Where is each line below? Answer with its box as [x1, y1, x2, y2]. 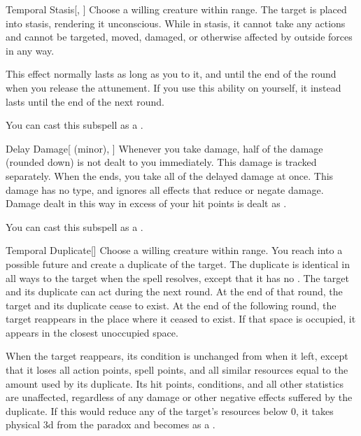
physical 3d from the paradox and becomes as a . [6, 417, 215, 432]
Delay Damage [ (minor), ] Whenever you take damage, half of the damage [6, 141, 323, 155]
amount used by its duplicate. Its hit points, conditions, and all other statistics [6, 376, 344, 391]
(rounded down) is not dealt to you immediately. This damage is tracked [6, 155, 317, 169]
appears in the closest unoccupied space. [6, 325, 178, 339]
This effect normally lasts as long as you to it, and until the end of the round [6, 66, 337, 81]
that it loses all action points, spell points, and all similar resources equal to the [6, 363, 348, 377]
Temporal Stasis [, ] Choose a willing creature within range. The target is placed [6, 2, 347, 16]
